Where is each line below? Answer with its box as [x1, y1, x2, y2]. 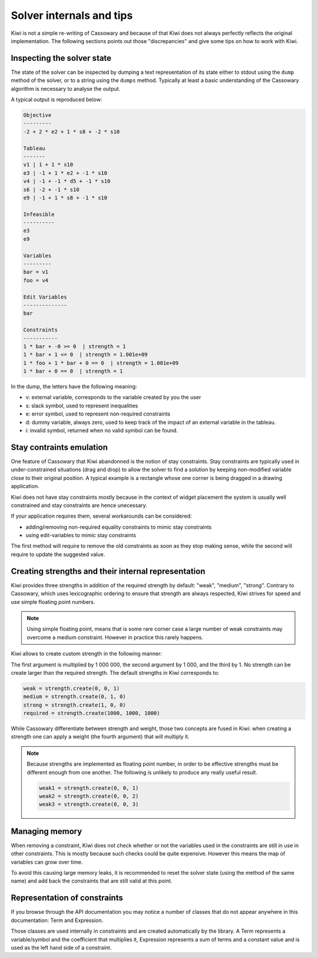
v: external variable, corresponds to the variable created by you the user [25, 394, 201, 401]
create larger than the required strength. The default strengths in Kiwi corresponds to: [11, 669, 220, 676]
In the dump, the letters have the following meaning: [11, 383, 138, 390]
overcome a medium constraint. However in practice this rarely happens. [26, 633, 203, 640]
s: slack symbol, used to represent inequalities [25, 402, 138, 409]
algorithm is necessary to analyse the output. [11, 85, 121, 92]
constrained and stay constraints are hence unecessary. [11, 502, 147, 509]
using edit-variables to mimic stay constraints [25, 532, 137, 539]
